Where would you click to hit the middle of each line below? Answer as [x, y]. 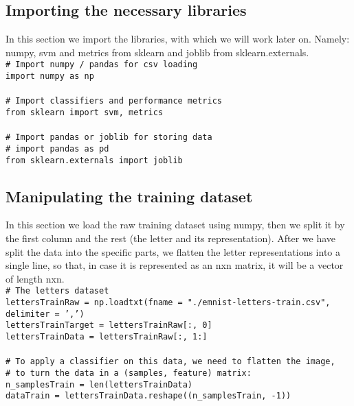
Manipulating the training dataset [129, 196]
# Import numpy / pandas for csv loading [102, 65]
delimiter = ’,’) [45, 314]
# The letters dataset [57, 291]
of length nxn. [35, 278]
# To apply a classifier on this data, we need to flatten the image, [170, 362]
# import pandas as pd [57, 148]
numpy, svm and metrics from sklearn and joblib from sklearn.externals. [157, 52]
